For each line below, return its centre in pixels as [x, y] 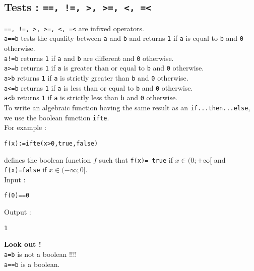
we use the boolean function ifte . [57, 117]
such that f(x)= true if [136, 159]
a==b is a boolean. [32, 264]
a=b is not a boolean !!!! [41, 254]
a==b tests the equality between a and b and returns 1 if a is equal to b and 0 [124, 38]
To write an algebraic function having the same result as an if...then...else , [127, 107]
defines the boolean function [48, 159]
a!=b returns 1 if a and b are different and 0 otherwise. [89, 58]
